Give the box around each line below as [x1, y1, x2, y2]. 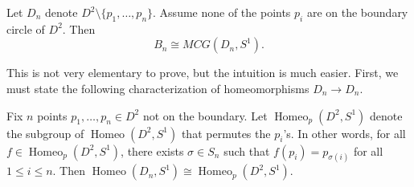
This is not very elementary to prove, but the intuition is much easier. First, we [6, 64, 399, 81]
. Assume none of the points [153, 4, 291, 20]
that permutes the [181, 124, 271, 141]
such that [223, 142, 270, 159]
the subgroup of [6, 124, 84, 141]
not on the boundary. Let [142, 107, 268, 124]
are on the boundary [306, 4, 408, 20]
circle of [6, 20, 45, 37]
